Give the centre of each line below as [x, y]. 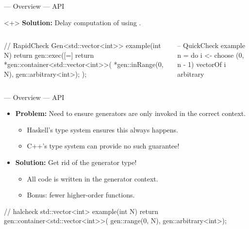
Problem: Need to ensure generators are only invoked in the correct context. [131, 113]
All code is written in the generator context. [92, 178]
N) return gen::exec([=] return [49, 55]
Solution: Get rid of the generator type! [76, 162]
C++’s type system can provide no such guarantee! [103, 146]
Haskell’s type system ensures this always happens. [103, 129]
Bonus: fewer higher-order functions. [81, 195]
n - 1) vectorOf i [202, 64]
